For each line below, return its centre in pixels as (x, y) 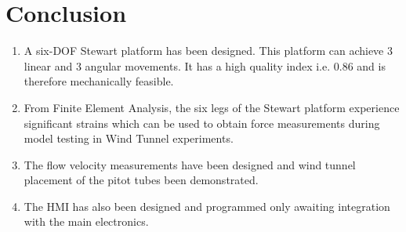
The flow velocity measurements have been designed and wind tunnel (190, 164)
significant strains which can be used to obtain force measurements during (202, 123)
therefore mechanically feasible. (99, 81)
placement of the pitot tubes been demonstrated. (141, 180)
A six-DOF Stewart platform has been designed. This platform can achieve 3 (208, 51)
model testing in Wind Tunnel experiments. (129, 138)
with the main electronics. (86, 221)
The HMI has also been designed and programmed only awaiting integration (207, 206)
